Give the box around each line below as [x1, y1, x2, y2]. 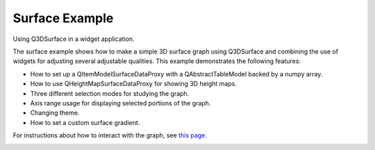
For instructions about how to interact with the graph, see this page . [12, 131, 208, 140]
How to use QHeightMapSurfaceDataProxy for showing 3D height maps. [30, 80, 237, 88]
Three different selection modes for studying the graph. [30, 89, 190, 97]
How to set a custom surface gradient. [30, 118, 140, 126]
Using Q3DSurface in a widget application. [12, 35, 135, 43]
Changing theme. [30, 108, 80, 117]
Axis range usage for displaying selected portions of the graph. [30, 99, 211, 107]
